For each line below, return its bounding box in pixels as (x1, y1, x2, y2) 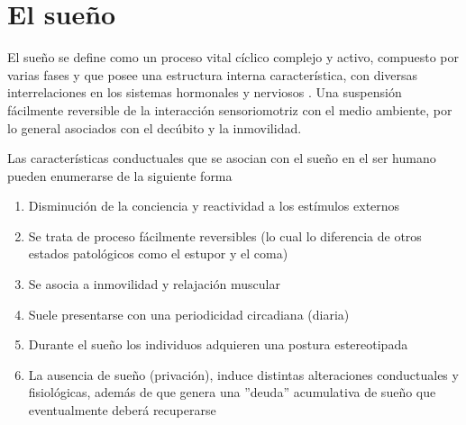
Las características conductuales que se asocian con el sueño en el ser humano (7, 149, 436, 167)
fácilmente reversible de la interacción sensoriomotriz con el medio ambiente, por (7, 100, 452, 119)
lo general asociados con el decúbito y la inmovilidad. (7, 118, 302, 137)
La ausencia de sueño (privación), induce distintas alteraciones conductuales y (28, 365, 459, 384)
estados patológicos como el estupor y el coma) (28, 244, 288, 263)
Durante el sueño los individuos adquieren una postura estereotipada (28, 335, 408, 354)
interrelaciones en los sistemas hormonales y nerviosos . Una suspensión (7, 83, 402, 102)
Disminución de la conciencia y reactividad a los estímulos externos (28, 196, 400, 215)
